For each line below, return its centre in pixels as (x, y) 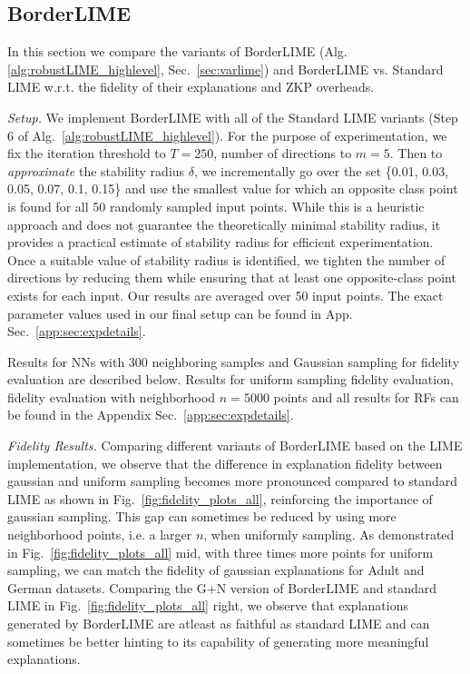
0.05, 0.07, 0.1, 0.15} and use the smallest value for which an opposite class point (233, 188)
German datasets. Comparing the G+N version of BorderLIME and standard (222, 587)
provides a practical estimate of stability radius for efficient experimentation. (220, 242)
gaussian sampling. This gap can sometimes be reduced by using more (202, 516)
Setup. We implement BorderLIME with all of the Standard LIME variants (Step (233, 117)
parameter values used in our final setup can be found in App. (180, 313)
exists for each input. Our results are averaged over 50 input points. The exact (225, 295)
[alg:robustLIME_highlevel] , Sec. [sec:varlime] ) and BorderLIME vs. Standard (225, 69)
